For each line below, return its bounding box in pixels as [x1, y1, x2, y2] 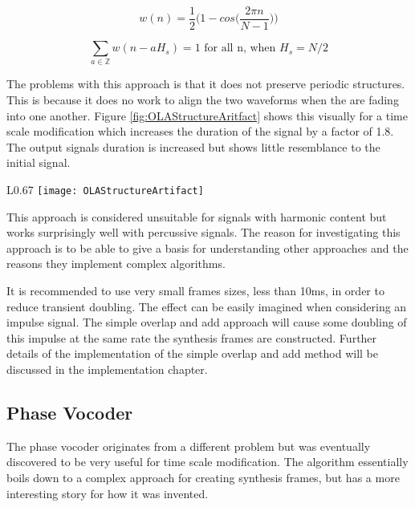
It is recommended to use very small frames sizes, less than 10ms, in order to [6, 282, 384, 298]
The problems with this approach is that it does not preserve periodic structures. [6, 75, 405, 92]
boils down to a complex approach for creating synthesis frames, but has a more [6, 468, 400, 485]
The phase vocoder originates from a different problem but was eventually [6, 437, 371, 454]
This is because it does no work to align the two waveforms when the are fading [6, 91, 399, 107]
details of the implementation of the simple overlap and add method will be [6, 345, 378, 362]
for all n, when [204, 43, 276, 55]
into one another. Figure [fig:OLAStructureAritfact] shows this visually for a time [6, 107, 408, 124]
